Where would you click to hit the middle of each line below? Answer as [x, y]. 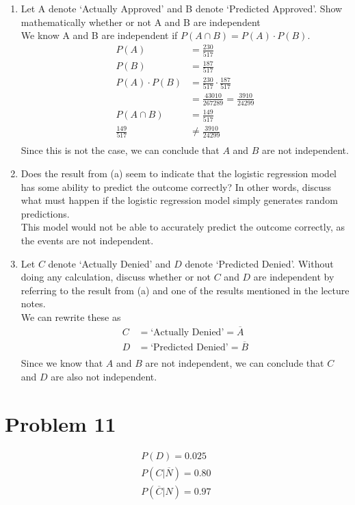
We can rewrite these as [71, 317]
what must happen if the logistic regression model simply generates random [179, 200]
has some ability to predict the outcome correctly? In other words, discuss [176, 186]
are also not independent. [104, 376]
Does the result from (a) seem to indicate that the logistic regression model [179, 173]
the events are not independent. [87, 241]
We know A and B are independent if [99, 35]
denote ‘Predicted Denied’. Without [259, 263]
